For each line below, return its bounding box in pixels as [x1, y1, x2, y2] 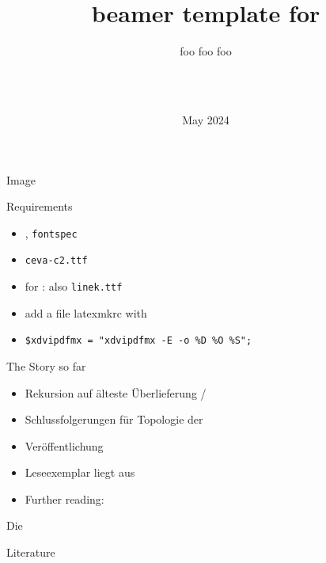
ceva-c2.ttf [25, 255, 88, 267]
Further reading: [25, 490, 104, 507]
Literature [6, 544, 55, 561]
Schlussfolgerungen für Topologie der [25, 411, 203, 428]
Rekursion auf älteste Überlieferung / [25, 384, 207, 401]
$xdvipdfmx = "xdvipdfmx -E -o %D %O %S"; [25, 335, 252, 347]
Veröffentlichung [25, 437, 104, 454]
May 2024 [182, 111, 229, 127]
